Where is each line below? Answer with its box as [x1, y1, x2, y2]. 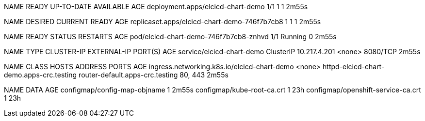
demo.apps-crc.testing [4, 71, 77, 79]
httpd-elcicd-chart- [323, 62, 385, 71]
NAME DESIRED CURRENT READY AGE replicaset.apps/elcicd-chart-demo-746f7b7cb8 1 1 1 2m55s [4, 17, 321, 26]
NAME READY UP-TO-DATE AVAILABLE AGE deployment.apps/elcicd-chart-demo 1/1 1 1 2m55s [4, 2, 308, 11]
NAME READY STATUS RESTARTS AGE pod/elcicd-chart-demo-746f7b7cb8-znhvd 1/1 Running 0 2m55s [4, 32, 337, 41]
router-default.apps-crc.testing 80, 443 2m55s [79, 71, 229, 79]
